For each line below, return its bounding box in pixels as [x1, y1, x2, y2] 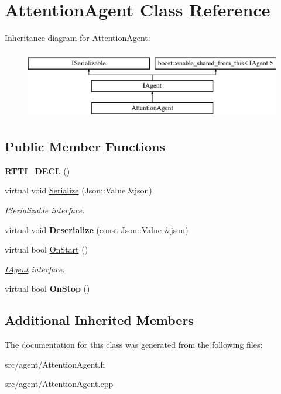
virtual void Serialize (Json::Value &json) [5, 184, 152, 196]
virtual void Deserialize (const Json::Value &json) [5, 223, 189, 236]
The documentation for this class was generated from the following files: [5, 338, 263, 351]
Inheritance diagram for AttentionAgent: [5, 32, 150, 44]
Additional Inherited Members [5, 311, 194, 329]
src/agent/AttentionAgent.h [5, 358, 105, 370]
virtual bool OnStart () [5, 243, 88, 255]
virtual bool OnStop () [5, 282, 90, 295]
